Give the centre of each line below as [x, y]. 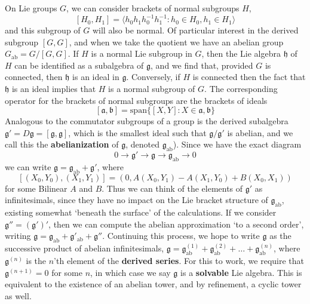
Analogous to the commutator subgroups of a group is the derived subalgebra [147, 121]
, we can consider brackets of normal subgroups [153, 8]
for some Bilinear [36, 188]
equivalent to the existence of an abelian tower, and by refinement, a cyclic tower [153, 284]
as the [280, 236]
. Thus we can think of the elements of [172, 188]
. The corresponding [241, 89]
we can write [28, 167]
